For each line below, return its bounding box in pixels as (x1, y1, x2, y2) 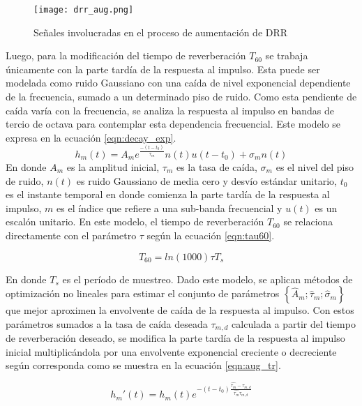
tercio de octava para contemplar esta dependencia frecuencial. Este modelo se (6, 116, 341, 131)
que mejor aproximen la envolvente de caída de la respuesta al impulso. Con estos (6, 303, 354, 317)
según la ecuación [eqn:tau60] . (146, 227, 275, 242)
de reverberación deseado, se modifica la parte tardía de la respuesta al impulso (6, 331, 345, 345)
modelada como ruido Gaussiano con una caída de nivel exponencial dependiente (6, 75, 351, 90)
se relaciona (283, 214, 333, 229)
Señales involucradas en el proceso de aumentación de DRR (33, 24, 288, 39)
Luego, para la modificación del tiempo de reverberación (6, 48, 246, 63)
